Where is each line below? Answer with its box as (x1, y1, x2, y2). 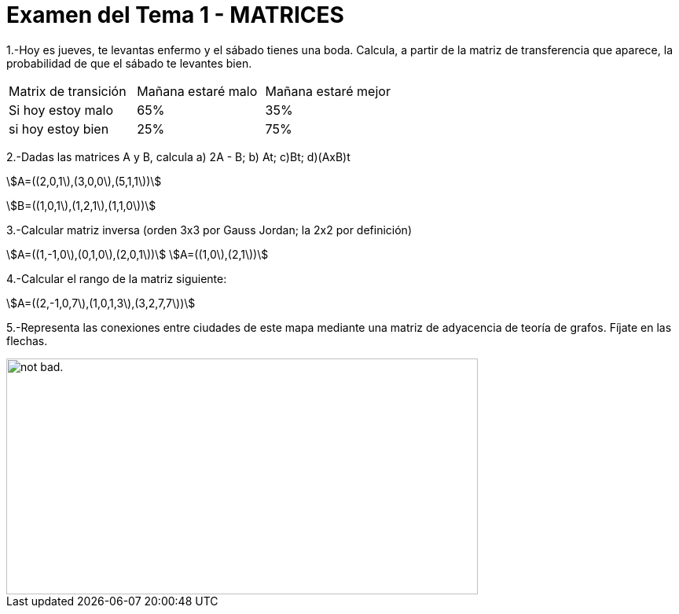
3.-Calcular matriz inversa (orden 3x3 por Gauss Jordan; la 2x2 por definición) (6, 222, 412, 237)
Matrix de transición (9, 83, 127, 99)
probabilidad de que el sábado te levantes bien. (6, 56, 252, 70)
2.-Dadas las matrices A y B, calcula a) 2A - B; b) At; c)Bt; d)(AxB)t (6, 149, 351, 164)
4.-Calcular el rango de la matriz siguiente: (6, 271, 227, 285)
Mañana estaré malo (137, 83, 258, 99)
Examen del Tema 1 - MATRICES (6, 2, 344, 28)
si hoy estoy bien (9, 120, 109, 137)
